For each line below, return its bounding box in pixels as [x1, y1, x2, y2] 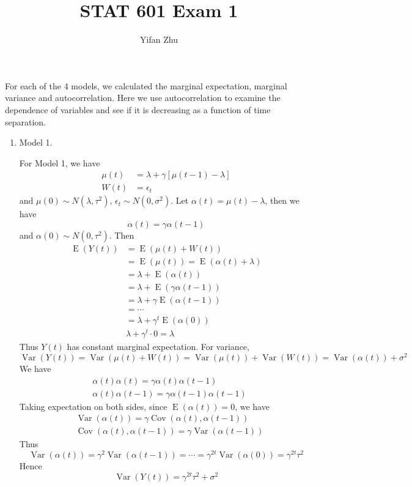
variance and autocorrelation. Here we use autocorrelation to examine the [5, 91, 281, 104]
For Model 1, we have [19, 156, 100, 169]
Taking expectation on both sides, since [19, 400, 167, 412]
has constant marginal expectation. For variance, [67, 340, 249, 353]
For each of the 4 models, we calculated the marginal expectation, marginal [5, 79, 287, 92]
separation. [5, 115, 46, 128]
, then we [265, 194, 300, 207]
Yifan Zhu [140, 33, 178, 46]
